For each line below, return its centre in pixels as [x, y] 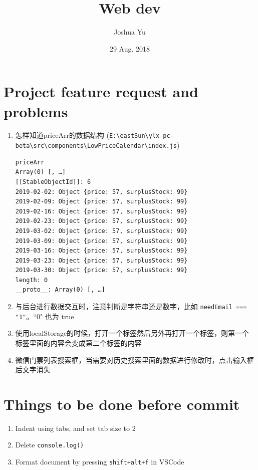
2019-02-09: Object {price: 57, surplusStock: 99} [101, 202]
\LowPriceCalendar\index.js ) [132, 145]
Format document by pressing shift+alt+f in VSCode [100, 462]
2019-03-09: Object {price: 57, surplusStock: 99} [101, 241]
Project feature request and [101, 91]
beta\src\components [49, 146]
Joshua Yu [130, 32]
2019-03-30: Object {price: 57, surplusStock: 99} [101, 270]
